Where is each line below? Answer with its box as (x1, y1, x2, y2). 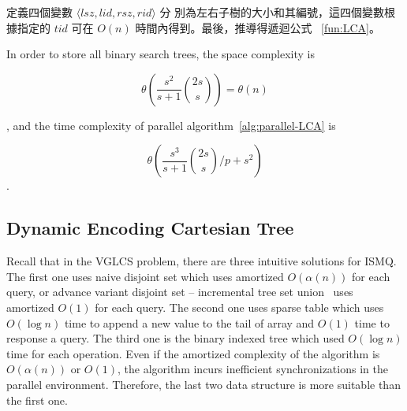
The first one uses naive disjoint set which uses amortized (6, 268, 284, 284)
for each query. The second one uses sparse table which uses (95, 298, 384, 315)
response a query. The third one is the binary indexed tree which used (6, 330, 345, 346)
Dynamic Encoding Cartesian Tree (6, 216, 294, 240)
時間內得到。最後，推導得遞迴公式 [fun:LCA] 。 (135, 19, 380, 35)
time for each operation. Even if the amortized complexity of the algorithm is (6, 345, 380, 361)
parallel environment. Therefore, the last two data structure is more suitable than (6, 376, 401, 392)
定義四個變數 (6, 4, 73, 20)
